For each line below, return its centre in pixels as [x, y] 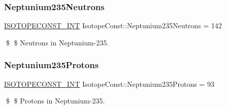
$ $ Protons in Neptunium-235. [55, 101]
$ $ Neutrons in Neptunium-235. [57, 42]
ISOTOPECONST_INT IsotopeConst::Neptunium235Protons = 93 [109, 84]
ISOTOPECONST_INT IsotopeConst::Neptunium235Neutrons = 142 [113, 25]
